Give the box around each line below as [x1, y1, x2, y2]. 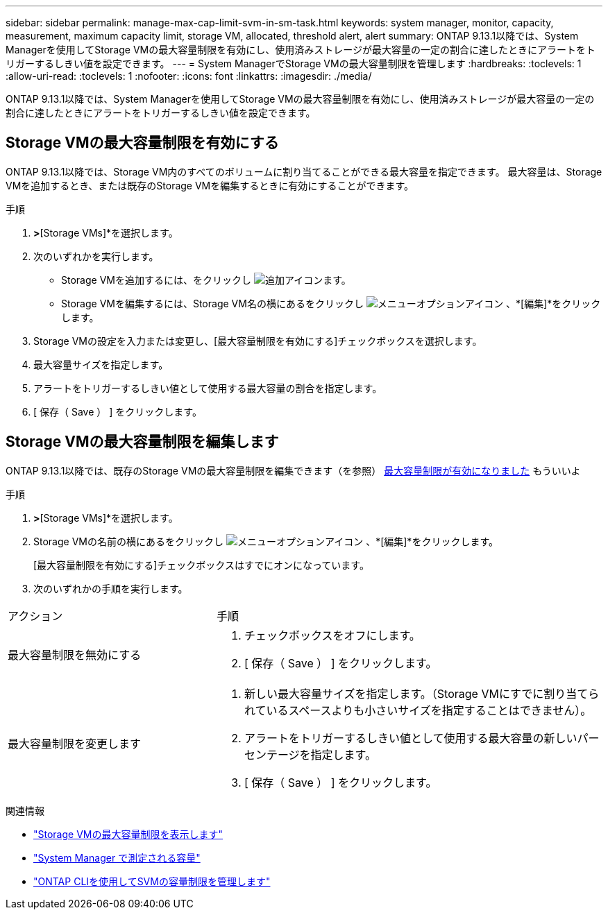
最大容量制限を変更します [8, 736, 142, 751]
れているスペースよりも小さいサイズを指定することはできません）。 [244, 703, 592, 717]
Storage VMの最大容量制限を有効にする [6, 134, 279, 152]
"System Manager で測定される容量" [33, 851, 201, 864]
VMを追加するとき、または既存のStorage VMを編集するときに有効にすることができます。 [6, 179, 414, 191]
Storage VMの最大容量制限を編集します [6, 433, 279, 451]
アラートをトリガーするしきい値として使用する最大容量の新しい [244, 730, 577, 745]
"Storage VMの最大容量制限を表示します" [33, 828, 223, 840]
